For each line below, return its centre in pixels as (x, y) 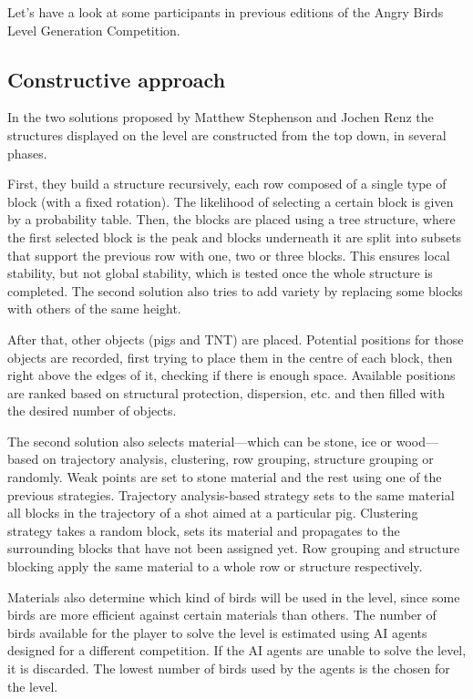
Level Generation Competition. (94, 30)
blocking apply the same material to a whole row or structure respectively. (215, 566)
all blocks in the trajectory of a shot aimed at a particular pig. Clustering (213, 513)
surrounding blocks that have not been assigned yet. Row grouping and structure (234, 548)
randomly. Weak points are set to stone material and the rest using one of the (225, 477)
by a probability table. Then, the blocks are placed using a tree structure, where (231, 219)
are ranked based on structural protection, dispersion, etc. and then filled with (226, 392)
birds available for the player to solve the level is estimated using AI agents (217, 632)
